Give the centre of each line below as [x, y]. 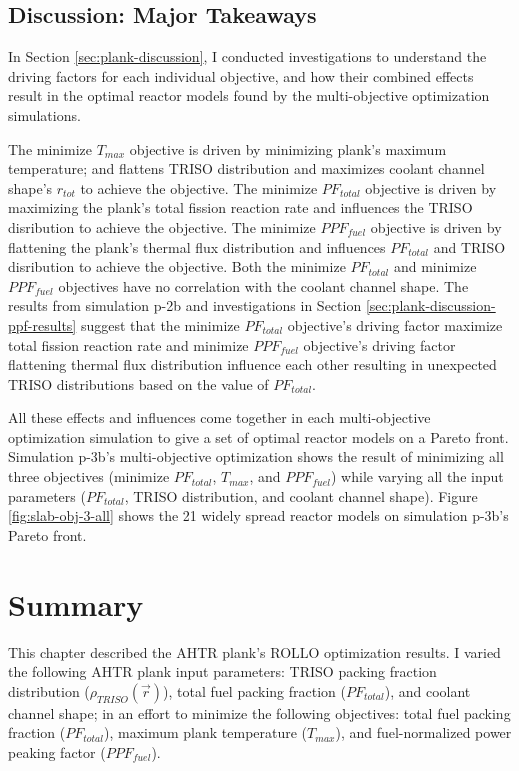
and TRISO [469, 246]
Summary [76, 603]
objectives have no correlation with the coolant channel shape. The [263, 285]
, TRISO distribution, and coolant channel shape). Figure [301, 495]
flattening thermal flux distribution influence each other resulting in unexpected [252, 364]
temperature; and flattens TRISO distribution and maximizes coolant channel [246, 168]
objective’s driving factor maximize [395, 324]
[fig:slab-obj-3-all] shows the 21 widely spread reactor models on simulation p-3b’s [258, 515]
